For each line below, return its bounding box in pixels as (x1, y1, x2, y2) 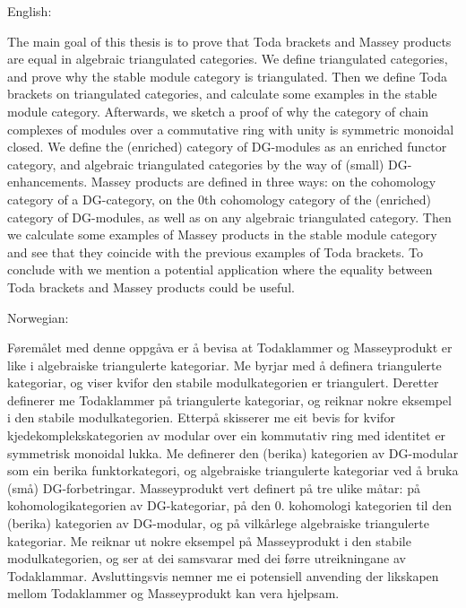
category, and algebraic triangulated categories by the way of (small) (7, 154, 384, 173)
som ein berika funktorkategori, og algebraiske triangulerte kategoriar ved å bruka (7, 461, 459, 480)
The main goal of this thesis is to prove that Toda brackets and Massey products (7, 31, 452, 50)
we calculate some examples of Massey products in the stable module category (7, 225, 437, 244)
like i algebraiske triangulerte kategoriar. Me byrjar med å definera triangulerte (7, 355, 442, 374)
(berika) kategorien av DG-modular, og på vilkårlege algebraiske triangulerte (7, 514, 429, 533)
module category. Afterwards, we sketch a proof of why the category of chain (7, 101, 429, 120)
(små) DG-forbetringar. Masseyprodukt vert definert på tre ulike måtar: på (7, 478, 420, 497)
